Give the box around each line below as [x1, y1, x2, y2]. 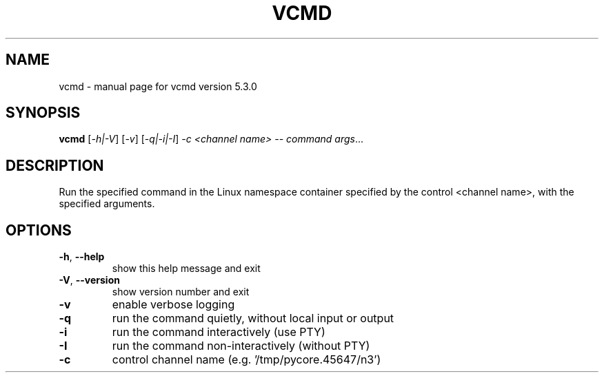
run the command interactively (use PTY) [112, 325, 325, 339]
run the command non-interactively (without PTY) [112, 339, 370, 353]
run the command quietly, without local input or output [112, 311, 394, 326]
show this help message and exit [112, 262, 261, 275]
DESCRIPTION [6, 156, 104, 174]
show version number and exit [112, 286, 250, 298]
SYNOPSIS [6, 104, 81, 122]
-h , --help [59, 251, 105, 263]
